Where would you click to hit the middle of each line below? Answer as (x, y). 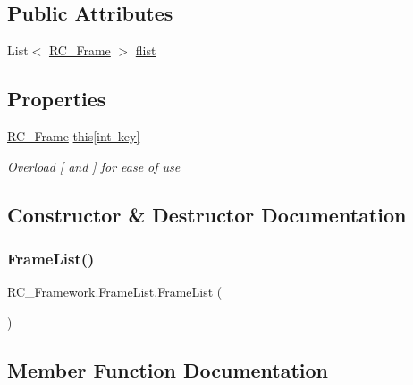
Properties (57, 99)
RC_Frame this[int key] (74, 136)
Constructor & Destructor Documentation (207, 214)
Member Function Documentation (168, 369)
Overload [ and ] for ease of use (94, 166)
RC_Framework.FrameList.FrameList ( (115, 292)
